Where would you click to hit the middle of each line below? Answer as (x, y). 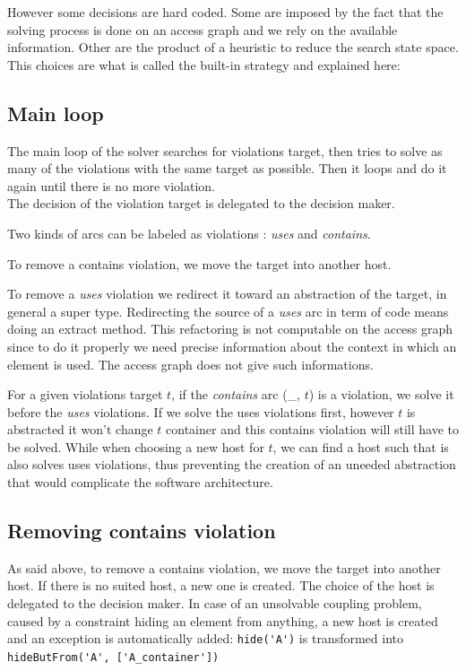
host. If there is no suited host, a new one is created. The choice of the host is (221, 585)
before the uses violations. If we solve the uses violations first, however (201, 411)
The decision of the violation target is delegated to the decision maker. (201, 203)
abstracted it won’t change (80, 429)
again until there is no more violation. (111, 185)
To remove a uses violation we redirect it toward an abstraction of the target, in (227, 294)
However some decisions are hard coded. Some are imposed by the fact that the (225, 12)
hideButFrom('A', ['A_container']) (113, 657)
